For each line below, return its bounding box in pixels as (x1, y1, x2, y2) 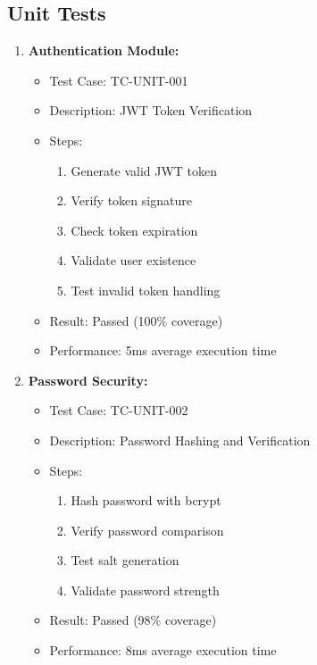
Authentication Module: (28, 41, 179, 60)
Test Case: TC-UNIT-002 (49, 401, 188, 420)
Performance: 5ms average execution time (49, 341, 277, 360)
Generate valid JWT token (71, 161, 218, 179)
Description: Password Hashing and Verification (49, 430, 311, 449)
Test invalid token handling (71, 280, 221, 299)
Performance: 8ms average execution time (49, 641, 277, 660)
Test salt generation (71, 551, 179, 569)
